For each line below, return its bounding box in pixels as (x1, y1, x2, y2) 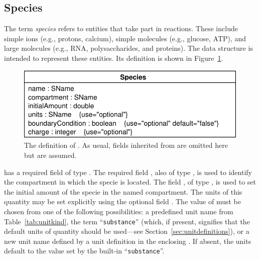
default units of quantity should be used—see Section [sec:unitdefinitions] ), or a (4, 226, 249, 236)
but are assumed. (24, 150, 77, 160)
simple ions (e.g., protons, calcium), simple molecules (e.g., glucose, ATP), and (4, 33, 246, 43)
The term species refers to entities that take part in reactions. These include (4, 23, 238, 34)
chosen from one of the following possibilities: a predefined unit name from (4, 206, 233, 217)
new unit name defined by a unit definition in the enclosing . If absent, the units (4, 235, 251, 246)
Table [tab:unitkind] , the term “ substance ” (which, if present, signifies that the (4, 216, 250, 226)
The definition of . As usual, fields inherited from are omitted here (24, 140, 228, 150)
